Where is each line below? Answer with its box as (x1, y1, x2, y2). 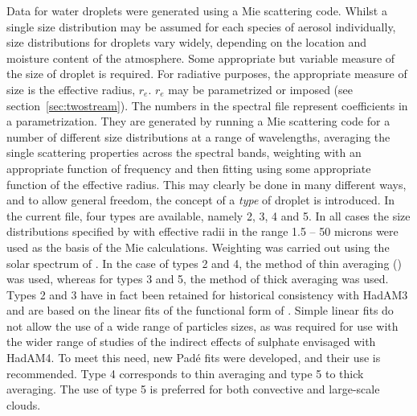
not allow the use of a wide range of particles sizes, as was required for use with (6, 317, 399, 334)
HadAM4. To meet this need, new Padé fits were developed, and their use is (6, 349, 381, 366)
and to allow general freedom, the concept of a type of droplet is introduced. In (6, 192, 395, 208)
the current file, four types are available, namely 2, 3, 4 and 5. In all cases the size (6, 207, 411, 224)
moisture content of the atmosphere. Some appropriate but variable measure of (6, 49, 395, 66)
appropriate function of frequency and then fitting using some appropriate (6, 159, 371, 176)
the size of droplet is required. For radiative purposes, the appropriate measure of (6, 65, 407, 82)
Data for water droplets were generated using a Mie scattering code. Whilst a (6, 2, 387, 19)
